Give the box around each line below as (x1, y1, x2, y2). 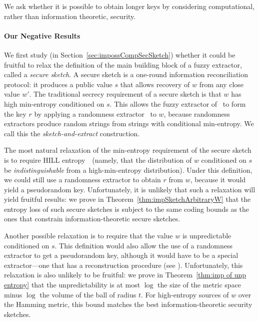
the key (4, 108, 26, 119)
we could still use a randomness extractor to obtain (4, 174, 161, 185)
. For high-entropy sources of (140, 289, 229, 299)
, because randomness (163, 108, 230, 119)
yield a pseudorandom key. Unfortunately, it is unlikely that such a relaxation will (4, 184, 255, 194)
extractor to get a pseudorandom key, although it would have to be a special (4, 250, 238, 260)
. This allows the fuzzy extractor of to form (109, 98, 246, 109)
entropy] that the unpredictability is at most (4, 279, 140, 290)
